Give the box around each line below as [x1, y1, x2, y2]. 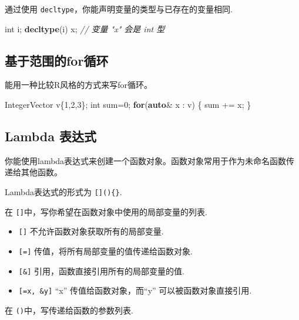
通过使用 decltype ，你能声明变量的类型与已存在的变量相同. [5, 3, 233, 15]
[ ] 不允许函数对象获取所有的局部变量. [18, 225, 164, 237]
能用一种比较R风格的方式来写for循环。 [5, 79, 153, 91]
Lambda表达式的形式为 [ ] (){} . [5, 186, 122, 198]
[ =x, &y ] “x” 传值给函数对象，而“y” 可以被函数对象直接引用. [18, 284, 252, 297]
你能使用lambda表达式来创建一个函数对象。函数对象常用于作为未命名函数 [5, 154, 287, 166]
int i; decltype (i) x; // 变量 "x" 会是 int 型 [5, 22, 165, 35]
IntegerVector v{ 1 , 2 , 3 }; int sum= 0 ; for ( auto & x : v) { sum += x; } [5, 98, 251, 111]
